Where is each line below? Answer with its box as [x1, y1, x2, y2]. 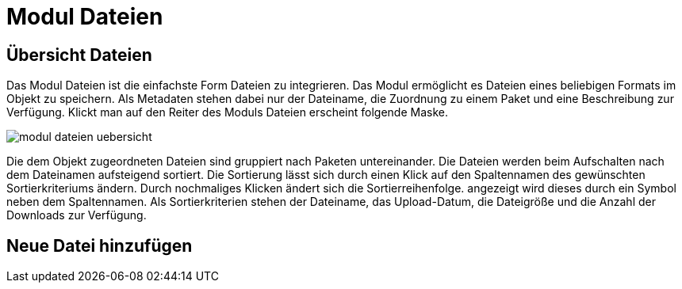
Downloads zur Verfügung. [6, 208, 147, 222]
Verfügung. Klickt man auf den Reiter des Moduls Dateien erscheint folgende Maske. [6, 105, 448, 120]
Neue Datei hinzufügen [6, 235, 193, 256]
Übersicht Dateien [6, 44, 152, 65]
